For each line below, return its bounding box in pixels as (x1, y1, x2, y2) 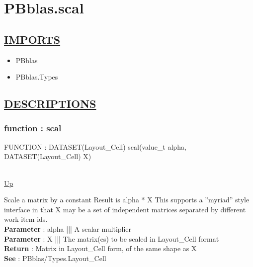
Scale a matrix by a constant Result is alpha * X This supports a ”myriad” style (4, 194, 250, 205)
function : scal (4, 122, 62, 134)
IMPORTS (4, 31, 61, 47)
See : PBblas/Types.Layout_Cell (4, 253, 106, 263)
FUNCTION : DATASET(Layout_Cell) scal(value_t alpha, (4, 141, 186, 152)
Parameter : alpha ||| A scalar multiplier (4, 223, 132, 234)
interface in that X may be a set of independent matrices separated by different (4, 204, 246, 214)
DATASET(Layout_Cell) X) (4, 151, 91, 162)
